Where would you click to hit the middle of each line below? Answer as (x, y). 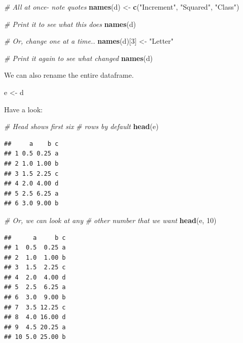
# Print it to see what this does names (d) (70, 24)
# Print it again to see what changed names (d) (78, 58)
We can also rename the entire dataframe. (69, 75)
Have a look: (24, 109)
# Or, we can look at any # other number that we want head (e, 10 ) (110, 220)
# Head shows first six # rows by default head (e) (82, 126)
